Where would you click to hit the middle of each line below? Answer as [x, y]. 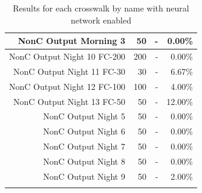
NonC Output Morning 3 [71, 41]
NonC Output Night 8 [84, 161]
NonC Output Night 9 [84, 176]
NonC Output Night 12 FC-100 [67, 86]
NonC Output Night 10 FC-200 [67, 56]
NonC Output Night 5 [84, 116]
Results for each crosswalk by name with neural [101, 8]
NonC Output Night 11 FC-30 [69, 71]
